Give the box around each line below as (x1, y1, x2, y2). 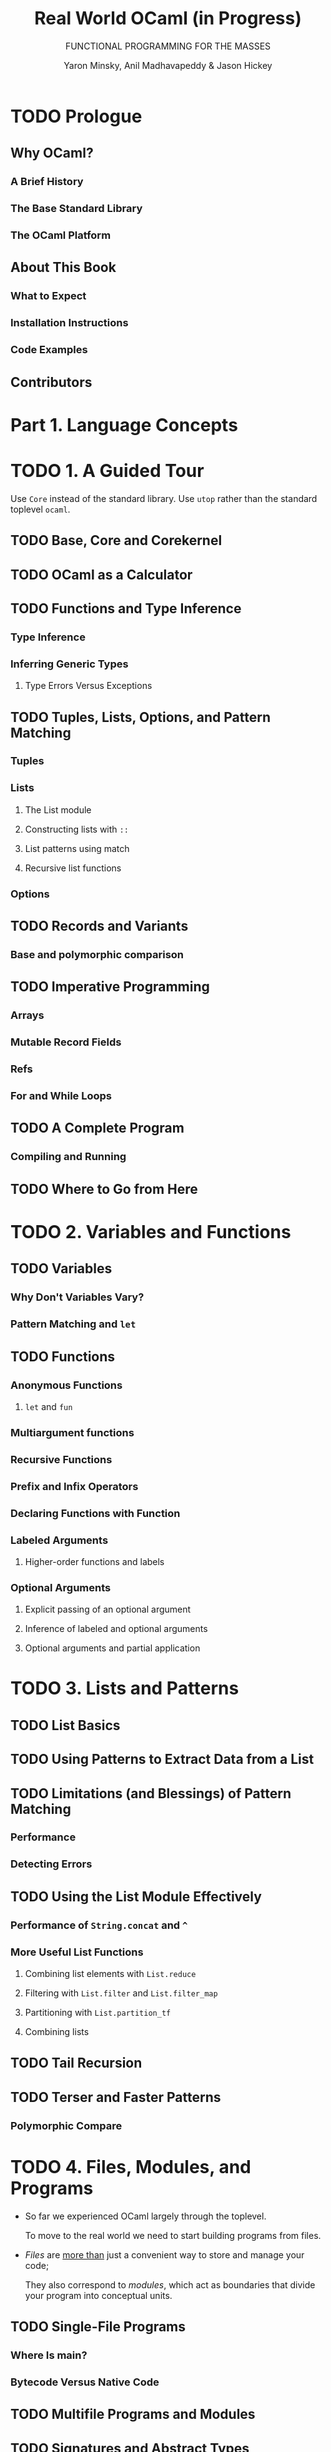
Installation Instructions (10, 316, 129, 330)
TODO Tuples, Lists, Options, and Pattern (10, 708, 272, 726)
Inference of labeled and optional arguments (24, 1623, 208, 1635)
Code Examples (10, 343, 88, 357)
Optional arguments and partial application (24, 1642, 201, 1654)
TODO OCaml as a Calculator (10, 566, 193, 583)
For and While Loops (10, 1089, 113, 1103)
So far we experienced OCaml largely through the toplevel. (24, 2210, 267, 2222)
